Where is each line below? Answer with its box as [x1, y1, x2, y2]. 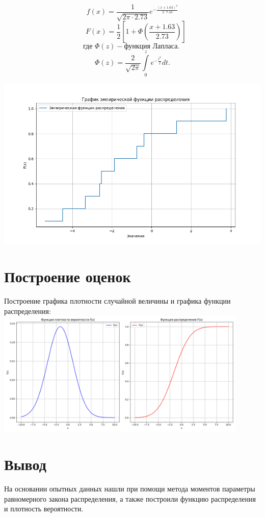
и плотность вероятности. [4, 503, 84, 514]
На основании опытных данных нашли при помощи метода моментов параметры [4, 483, 255, 494]
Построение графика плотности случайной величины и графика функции [4, 296, 231, 306]
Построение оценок [4, 266, 131, 287]
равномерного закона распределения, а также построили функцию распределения [4, 493, 256, 504]
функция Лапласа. [124, 43, 180, 51]
